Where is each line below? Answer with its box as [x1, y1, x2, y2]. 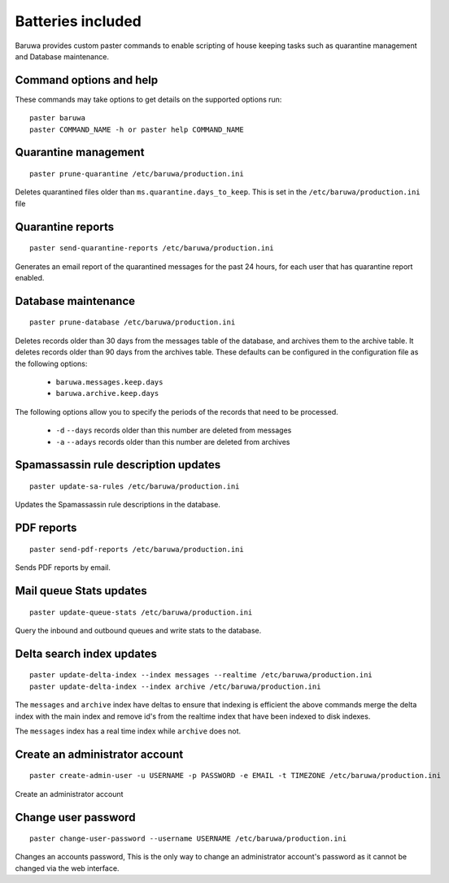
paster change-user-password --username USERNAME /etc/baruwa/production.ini [29, 834, 347, 843]
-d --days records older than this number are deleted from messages [55, 425, 292, 435]
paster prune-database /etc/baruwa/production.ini [29, 318, 236, 327]
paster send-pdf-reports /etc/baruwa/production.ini [29, 545, 244, 554]
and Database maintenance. [15, 51, 110, 61]
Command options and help [15, 73, 159, 87]
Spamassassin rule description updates [15, 458, 221, 472]
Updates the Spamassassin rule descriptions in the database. [15, 500, 221, 510]
